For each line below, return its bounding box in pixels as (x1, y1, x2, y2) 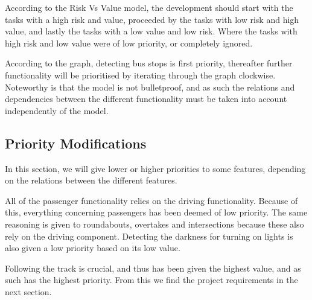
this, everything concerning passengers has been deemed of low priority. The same (5, 206, 308, 219)
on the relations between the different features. (5, 174, 177, 187)
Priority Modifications (5, 133, 147, 152)
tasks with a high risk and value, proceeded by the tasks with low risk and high (5, 13, 299, 25)
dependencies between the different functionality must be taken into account (5, 92, 287, 105)
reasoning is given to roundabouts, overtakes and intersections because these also (5, 217, 304, 230)
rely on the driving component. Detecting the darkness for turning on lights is (5, 229, 293, 242)
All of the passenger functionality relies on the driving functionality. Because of (5, 194, 298, 206)
